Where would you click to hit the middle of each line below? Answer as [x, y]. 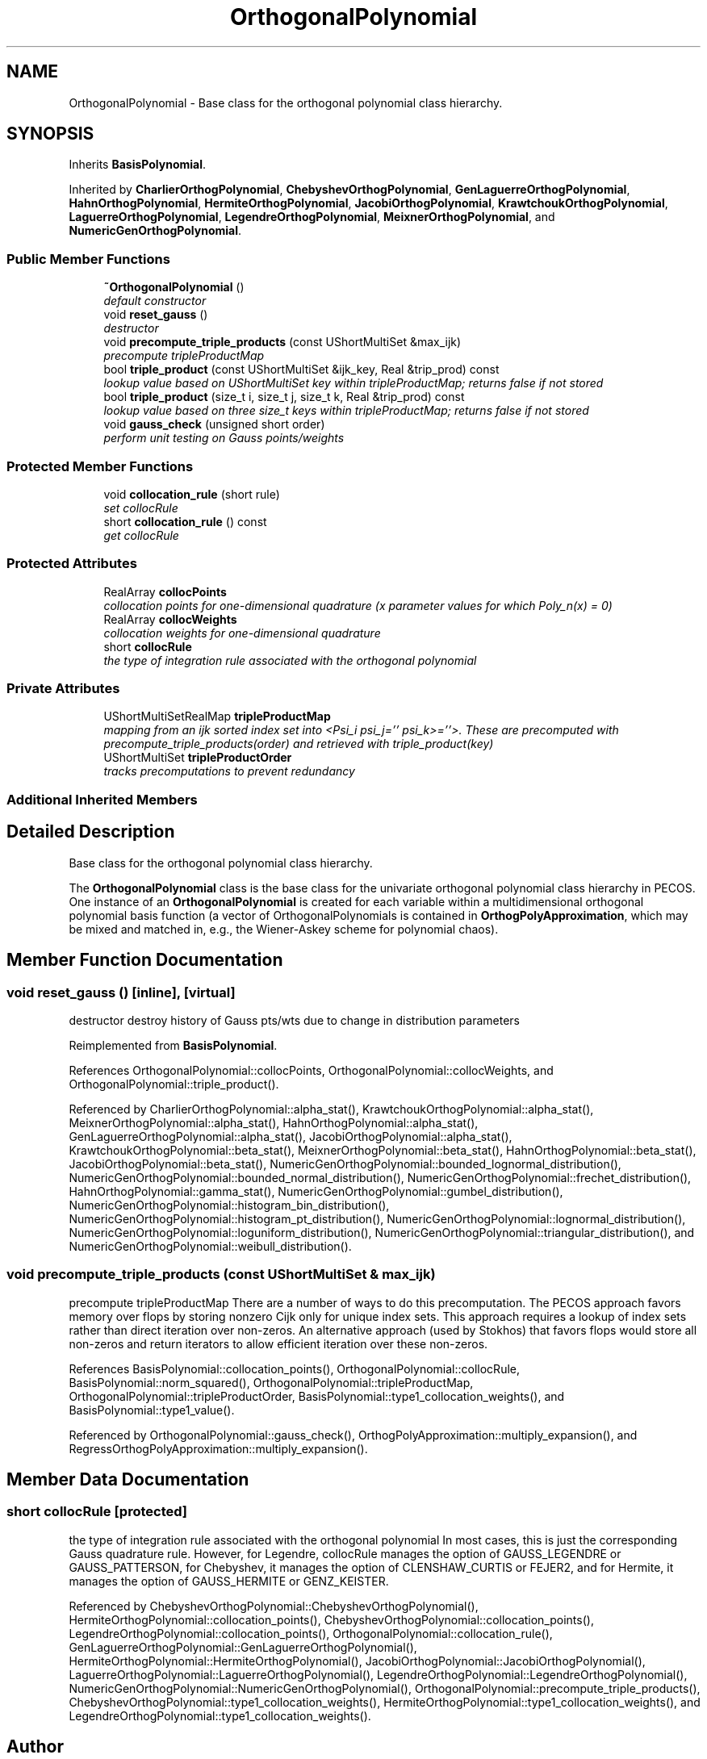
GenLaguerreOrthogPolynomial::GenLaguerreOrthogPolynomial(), [243, 1647]
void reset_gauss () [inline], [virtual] [121, 992]
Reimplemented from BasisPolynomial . [173, 1045]
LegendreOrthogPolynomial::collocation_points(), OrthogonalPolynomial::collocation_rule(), [311, 1633]
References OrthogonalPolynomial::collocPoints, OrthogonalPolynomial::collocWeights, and [311, 1070]
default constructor [155, 301]
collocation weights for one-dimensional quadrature [242, 633]
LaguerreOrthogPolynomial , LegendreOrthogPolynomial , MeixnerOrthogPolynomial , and [312, 217]
